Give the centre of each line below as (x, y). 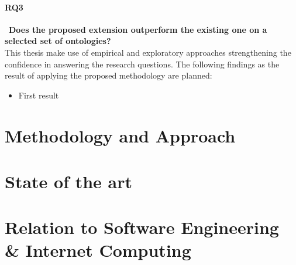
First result (39, 95)
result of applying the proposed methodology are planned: (109, 75)
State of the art (69, 181)
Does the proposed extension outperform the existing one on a (138, 29)
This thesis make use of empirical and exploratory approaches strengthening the (148, 52)
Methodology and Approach (120, 135)
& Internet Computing (98, 250)
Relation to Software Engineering (142, 227)
